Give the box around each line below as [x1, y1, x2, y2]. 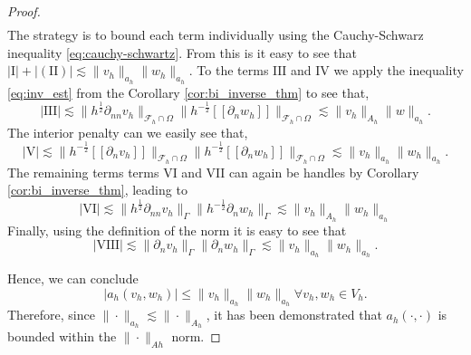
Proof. [7, 2, 41, 20]
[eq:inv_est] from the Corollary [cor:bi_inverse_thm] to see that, [7, 82, 370, 101]
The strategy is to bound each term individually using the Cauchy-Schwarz [7, 25, 424, 44]
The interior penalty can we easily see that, [7, 122, 248, 141]
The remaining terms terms [7, 162, 159, 181]
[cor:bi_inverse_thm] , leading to [7, 180, 187, 199]
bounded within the [7, 327, 117, 346]
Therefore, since [7, 305, 95, 324]
